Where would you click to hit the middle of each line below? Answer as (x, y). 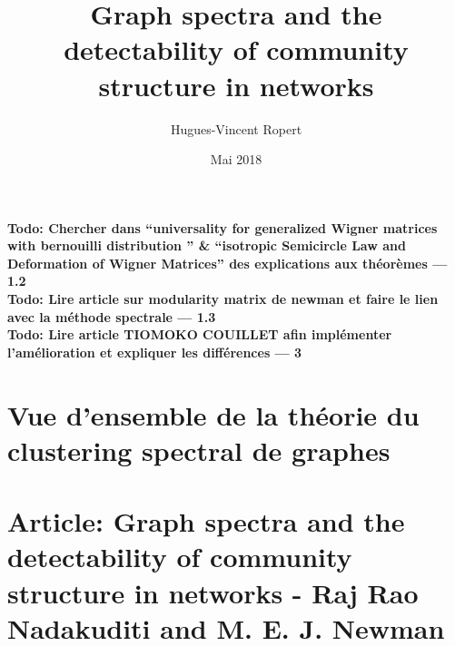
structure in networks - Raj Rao (213, 592)
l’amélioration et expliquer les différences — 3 (155, 352)
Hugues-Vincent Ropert (236, 128)
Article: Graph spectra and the (206, 521)
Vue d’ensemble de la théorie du (213, 414)
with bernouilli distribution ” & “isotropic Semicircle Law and (207, 245)
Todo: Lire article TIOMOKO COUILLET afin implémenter (200, 334)
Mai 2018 (236, 159)
